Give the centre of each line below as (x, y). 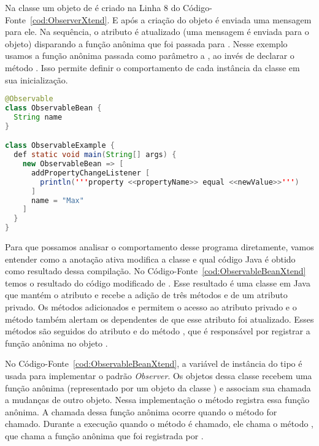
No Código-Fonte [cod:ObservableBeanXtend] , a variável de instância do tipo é (154, 363)
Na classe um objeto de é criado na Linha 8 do (93, 7)
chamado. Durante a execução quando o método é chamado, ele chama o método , (159, 424)
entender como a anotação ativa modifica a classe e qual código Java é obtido (150, 259)
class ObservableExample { (60, 146)
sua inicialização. (37, 79)
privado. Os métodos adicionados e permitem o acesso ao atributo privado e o (151, 307)
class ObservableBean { (53, 108)
